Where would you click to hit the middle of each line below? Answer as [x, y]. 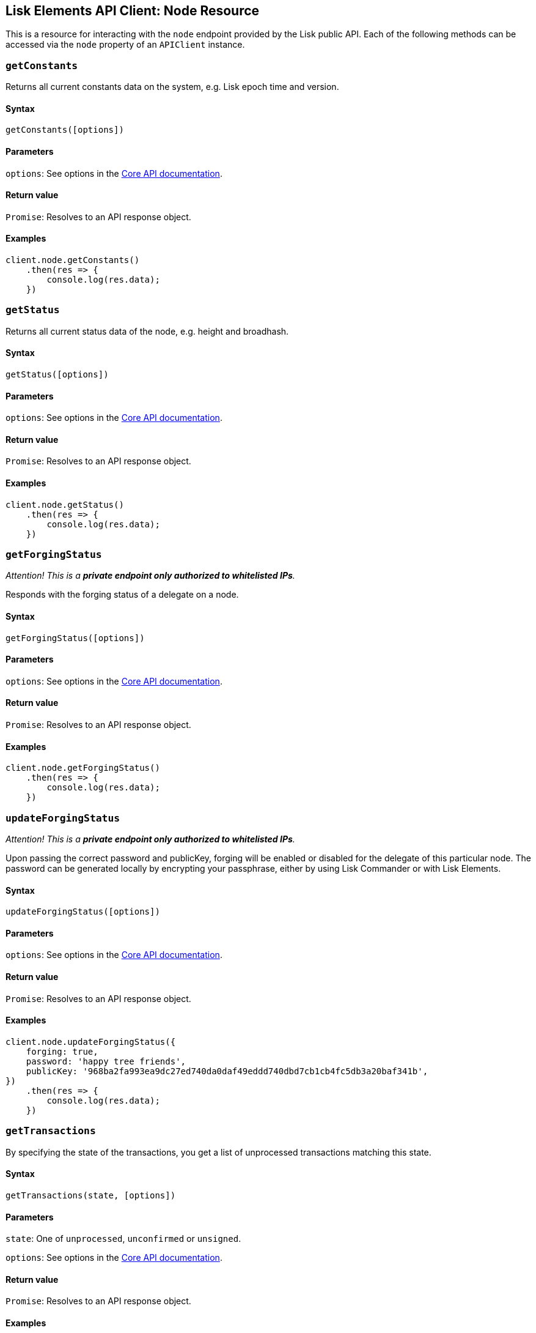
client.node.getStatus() [65, 504]
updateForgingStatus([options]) [83, 912]
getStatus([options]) [57, 375]
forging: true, [62, 1051]
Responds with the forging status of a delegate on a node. [122, 595]
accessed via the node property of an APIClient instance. [125, 45]
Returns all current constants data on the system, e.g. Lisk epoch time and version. [172, 87]
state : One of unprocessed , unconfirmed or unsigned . [123, 1239]
